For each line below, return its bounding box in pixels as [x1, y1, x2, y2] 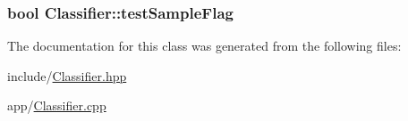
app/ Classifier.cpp [7, 96, 106, 115]
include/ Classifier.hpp [7, 66, 127, 85]
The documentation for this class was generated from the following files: [7, 36, 402, 55]
